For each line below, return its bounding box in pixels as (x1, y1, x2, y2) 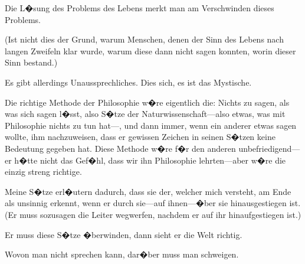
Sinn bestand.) (5, 56, 58, 69)
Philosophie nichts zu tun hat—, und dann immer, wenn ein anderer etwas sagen (5, 119, 297, 131)
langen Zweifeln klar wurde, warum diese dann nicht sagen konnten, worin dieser (5, 44, 296, 57)
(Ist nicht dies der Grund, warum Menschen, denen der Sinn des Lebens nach (5, 33, 284, 45)
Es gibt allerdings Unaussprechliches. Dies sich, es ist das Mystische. (5, 76, 252, 88)
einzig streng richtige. (5, 165, 82, 178)
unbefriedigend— (238, 142, 300, 154)
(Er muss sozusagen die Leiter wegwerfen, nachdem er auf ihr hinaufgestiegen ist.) (5, 208, 301, 220)
